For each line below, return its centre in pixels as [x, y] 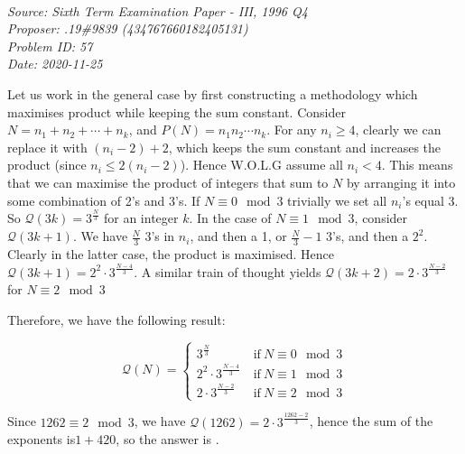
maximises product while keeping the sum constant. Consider [177, 111]
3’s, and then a [367, 236]
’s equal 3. [430, 200]
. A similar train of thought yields [228, 271]
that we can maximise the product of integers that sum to [168, 182]
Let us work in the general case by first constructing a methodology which [213, 93]
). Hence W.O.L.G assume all [261, 165]
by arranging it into [401, 182]
